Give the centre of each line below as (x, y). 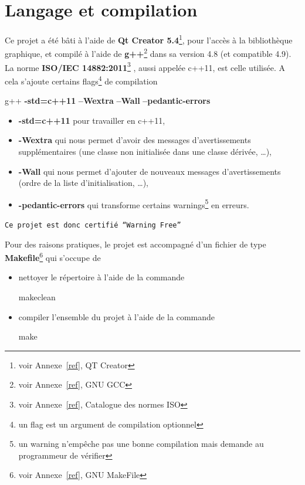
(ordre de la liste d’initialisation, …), (83, 183)
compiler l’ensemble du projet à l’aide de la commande (116, 316)
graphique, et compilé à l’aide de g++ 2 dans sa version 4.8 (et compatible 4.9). (148, 53)
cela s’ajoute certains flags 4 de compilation (81, 80)
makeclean (37, 297)
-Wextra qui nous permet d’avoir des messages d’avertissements (135, 140)
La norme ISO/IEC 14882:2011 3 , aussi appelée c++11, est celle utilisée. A (145, 66)
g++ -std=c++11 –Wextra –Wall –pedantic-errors (108, 101)
